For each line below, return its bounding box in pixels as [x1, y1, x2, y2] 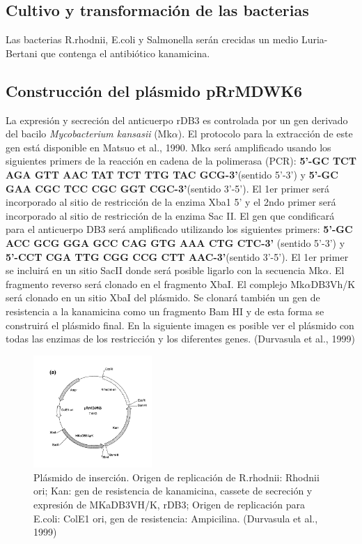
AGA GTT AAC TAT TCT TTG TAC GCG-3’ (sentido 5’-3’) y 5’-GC [6, 167, 338, 181]
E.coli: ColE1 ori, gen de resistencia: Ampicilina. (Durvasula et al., [33, 511, 318, 525]
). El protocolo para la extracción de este [178, 126, 353, 141]
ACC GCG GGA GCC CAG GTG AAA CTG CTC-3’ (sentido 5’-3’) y [6, 235, 345, 250]
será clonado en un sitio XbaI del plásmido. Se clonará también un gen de [6, 290, 320, 305]
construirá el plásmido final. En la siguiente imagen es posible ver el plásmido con [6, 317, 354, 332]
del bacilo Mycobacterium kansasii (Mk [6, 126, 172, 141]
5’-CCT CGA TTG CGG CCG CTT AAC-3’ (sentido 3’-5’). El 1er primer [6, 249, 349, 264]
